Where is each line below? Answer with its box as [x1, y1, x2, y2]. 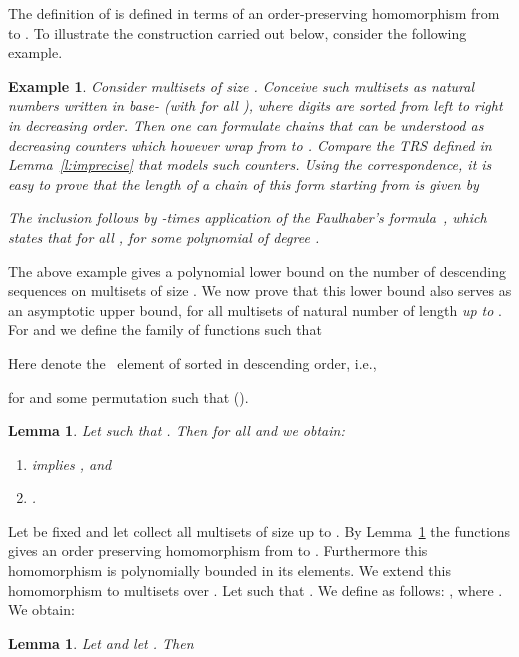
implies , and [31, 453, 112, 474]
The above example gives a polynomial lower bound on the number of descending [8, 260, 507, 281]
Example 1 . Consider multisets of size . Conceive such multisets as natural [8, 75, 475, 96]
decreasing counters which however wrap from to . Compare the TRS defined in [8, 134, 492, 155]
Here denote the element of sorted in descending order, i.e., [8, 352, 377, 373]
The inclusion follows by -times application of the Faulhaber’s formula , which [8, 207, 487, 228]
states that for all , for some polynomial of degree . [8, 226, 320, 247]
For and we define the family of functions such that [8, 319, 322, 340]
